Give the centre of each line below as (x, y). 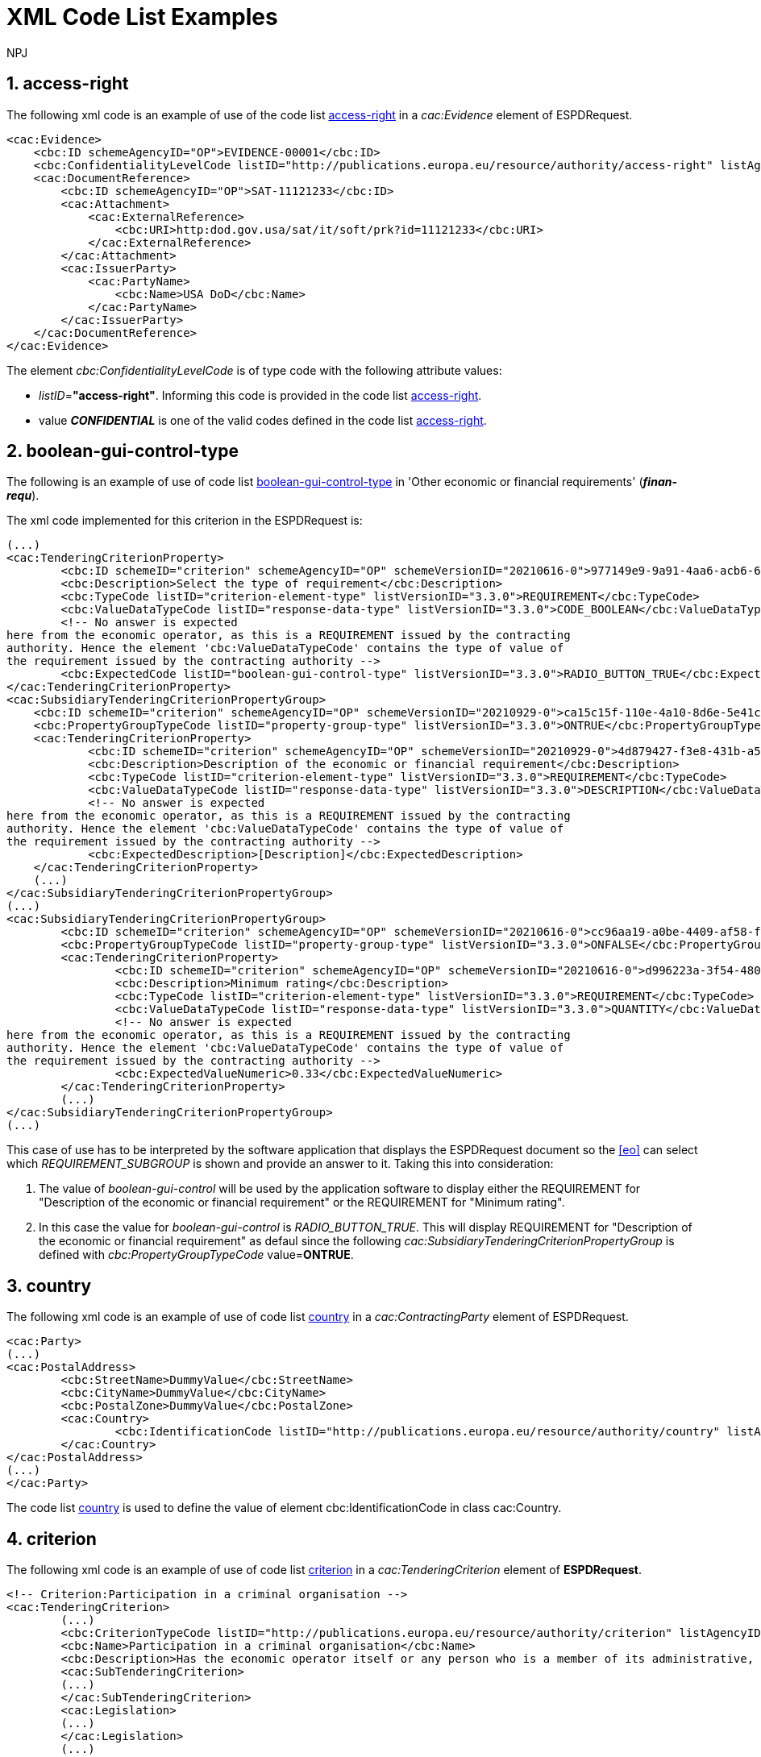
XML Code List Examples (142, 17)
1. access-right (68, 84)
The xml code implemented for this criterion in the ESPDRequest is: (185, 521)
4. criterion (52, 1539)
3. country (49, 1286)
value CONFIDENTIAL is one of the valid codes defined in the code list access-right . (263, 420)
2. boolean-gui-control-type (123, 451)
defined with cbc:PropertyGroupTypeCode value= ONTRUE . (196, 1255)
